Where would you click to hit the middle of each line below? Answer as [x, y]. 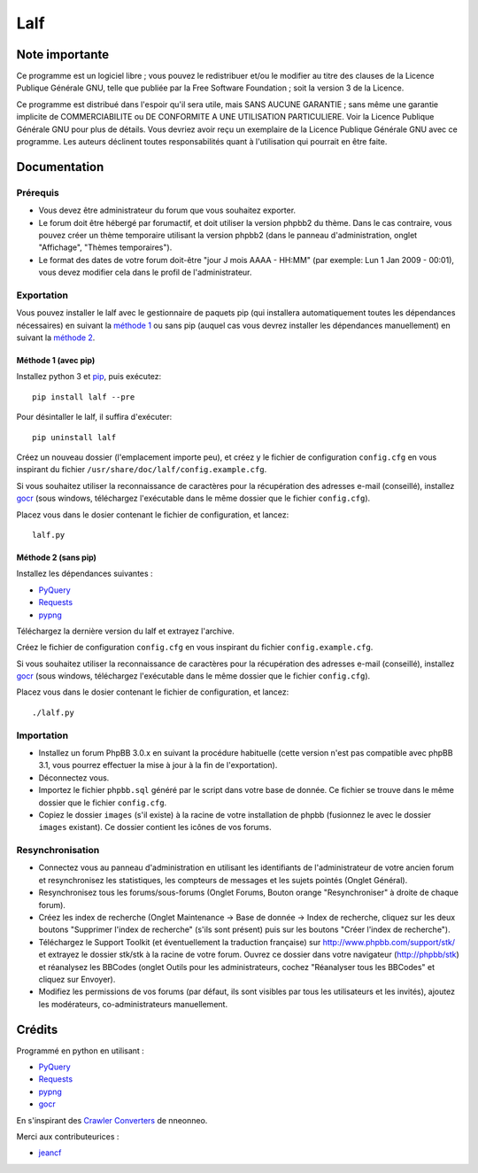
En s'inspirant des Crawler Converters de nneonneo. [112, 1120]
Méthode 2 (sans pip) [57, 557]
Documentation [60, 167]
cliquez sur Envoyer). [77, 979]
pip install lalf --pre [84, 397]
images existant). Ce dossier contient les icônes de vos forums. [155, 827]
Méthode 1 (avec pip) [56, 361]
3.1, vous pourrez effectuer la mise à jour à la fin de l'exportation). [158, 765]
